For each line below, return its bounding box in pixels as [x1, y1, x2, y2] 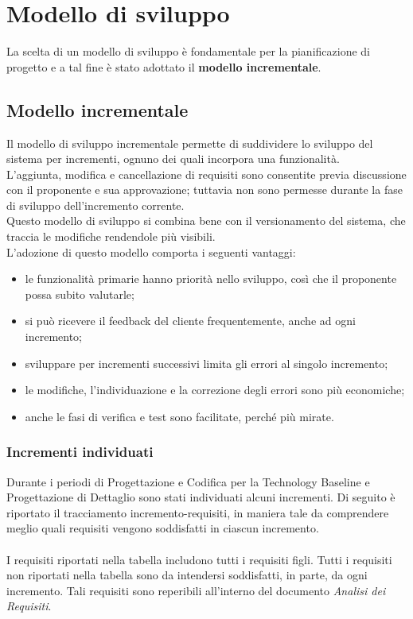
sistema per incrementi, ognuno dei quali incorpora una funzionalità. [6, 150, 340, 167]
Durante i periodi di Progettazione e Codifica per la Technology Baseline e [6, 473, 370, 489]
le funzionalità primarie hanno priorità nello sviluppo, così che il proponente [25, 270, 397, 287]
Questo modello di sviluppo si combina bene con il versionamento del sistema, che [6, 212, 406, 229]
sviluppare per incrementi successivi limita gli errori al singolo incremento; [25, 354, 388, 371]
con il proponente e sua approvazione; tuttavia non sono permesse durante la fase [6, 181, 403, 198]
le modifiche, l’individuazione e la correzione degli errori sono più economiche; [25, 381, 405, 398]
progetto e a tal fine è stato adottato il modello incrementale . [6, 58, 321, 75]
